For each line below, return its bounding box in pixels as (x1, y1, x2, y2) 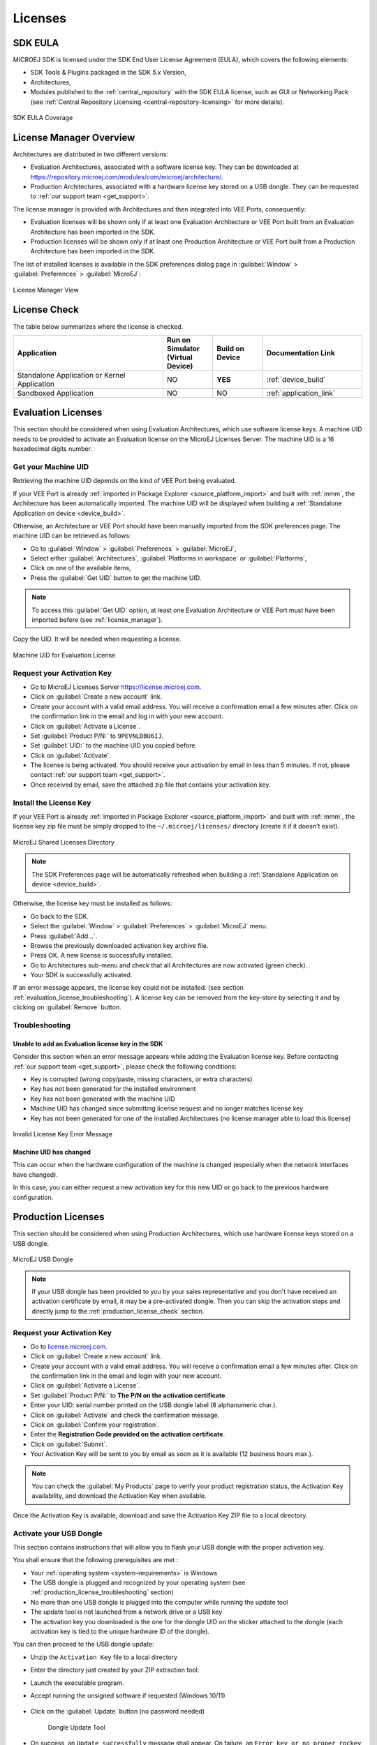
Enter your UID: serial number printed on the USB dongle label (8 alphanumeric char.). (30, 1401, 278, 1409)
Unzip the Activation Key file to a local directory (30, 1653, 178, 1661)
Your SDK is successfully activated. (30, 971, 133, 979)
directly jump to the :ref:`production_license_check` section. (31, 1307, 205, 1315)
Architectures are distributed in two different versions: (13, 150, 169, 158)
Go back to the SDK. (30, 912, 89, 921)
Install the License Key (13, 798, 91, 808)
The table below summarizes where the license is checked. (13, 322, 184, 331)
